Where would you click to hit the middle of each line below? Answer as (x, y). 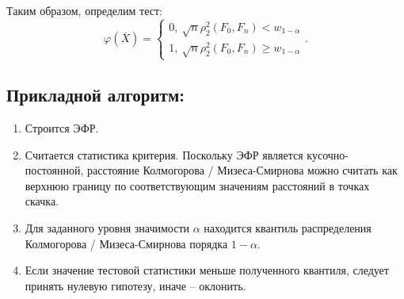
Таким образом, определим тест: (84, 10)
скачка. (42, 201)
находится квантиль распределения (288, 228)
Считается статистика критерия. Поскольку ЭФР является (164, 154)
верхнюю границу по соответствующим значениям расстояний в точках (197, 185)
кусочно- (328, 154)
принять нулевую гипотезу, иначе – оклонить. (135, 285)
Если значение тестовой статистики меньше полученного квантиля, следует (207, 270)
